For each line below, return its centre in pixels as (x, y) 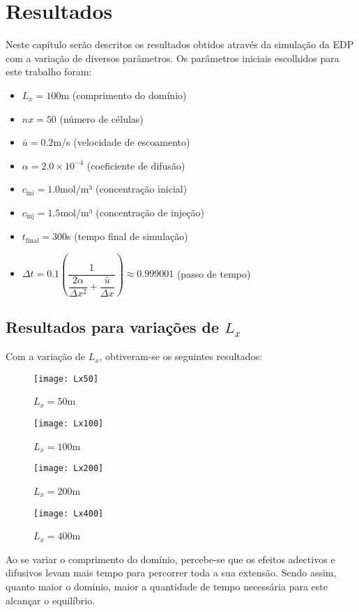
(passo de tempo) (214, 273)
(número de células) (101, 118)
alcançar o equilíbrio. (51, 600)
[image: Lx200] (69, 469)
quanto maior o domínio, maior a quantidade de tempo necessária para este (167, 586)
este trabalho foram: (49, 72)
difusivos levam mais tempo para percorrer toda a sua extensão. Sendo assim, (171, 573)
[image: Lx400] (69, 513)
